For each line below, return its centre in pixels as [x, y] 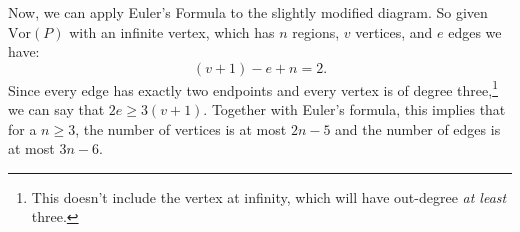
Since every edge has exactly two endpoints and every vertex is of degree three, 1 [253, 88]
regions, [316, 31]
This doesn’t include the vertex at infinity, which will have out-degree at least [269, 196]
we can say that [56, 109]
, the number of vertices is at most [181, 128]
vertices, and [394, 31]
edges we [475, 31]
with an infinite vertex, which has [172, 31]
